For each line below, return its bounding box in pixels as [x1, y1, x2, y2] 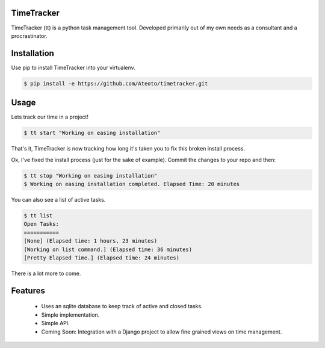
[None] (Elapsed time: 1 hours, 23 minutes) [23, 238, 158, 244]
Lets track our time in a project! [11, 113, 88, 120]
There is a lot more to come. [11, 270, 81, 277]
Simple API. [41, 320, 70, 327]
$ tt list [23, 213, 53, 219]
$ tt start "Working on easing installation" [23, 129, 161, 137]
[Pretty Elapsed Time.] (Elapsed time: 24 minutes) [23, 254, 180, 261]
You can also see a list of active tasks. [11, 196, 106, 204]
